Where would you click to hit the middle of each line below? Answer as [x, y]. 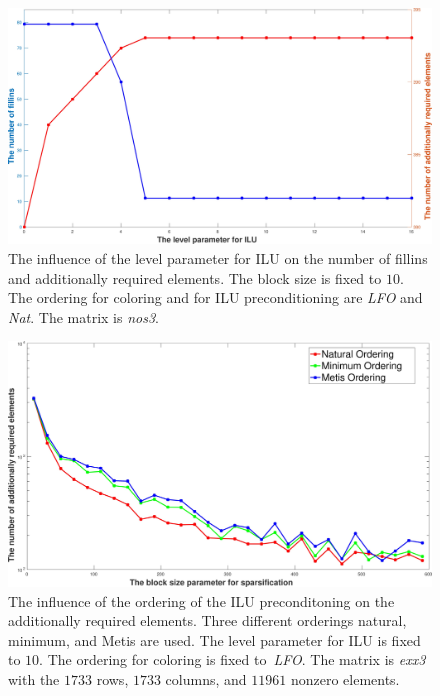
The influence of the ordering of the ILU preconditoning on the [201, 600]
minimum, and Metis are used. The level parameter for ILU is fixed [214, 639]
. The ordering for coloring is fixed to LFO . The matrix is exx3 [232, 659]
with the [34, 678]
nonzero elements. [345, 678]
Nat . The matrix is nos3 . [83, 316]
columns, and [206, 678]
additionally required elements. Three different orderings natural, [207, 620]
